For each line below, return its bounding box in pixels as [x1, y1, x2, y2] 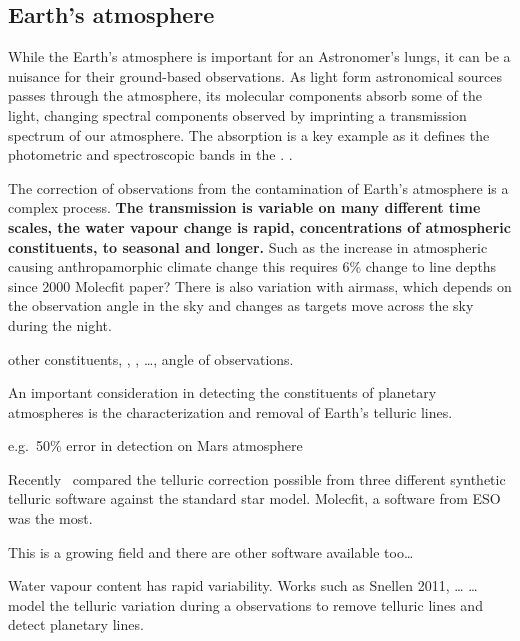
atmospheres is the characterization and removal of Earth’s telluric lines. [8, 401, 453, 422]
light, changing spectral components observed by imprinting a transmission [8, 104, 467, 125]
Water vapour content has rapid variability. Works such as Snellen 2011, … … [8, 575, 478, 596]
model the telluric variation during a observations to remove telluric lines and [8, 594, 483, 615]
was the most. [8, 508, 93, 529]
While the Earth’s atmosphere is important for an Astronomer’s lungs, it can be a [8, 46, 511, 67]
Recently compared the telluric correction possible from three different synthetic [8, 468, 506, 489]
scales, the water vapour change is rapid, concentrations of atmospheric [8, 216, 511, 237]
